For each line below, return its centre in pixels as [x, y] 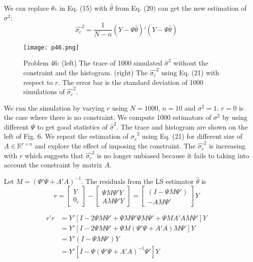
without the [191, 63]
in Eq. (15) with [83, 8]
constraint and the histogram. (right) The [86, 72]
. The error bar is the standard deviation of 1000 [131, 82]
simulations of [44, 91]
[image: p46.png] [51, 47]
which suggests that [54, 155]
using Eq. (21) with [190, 72]
